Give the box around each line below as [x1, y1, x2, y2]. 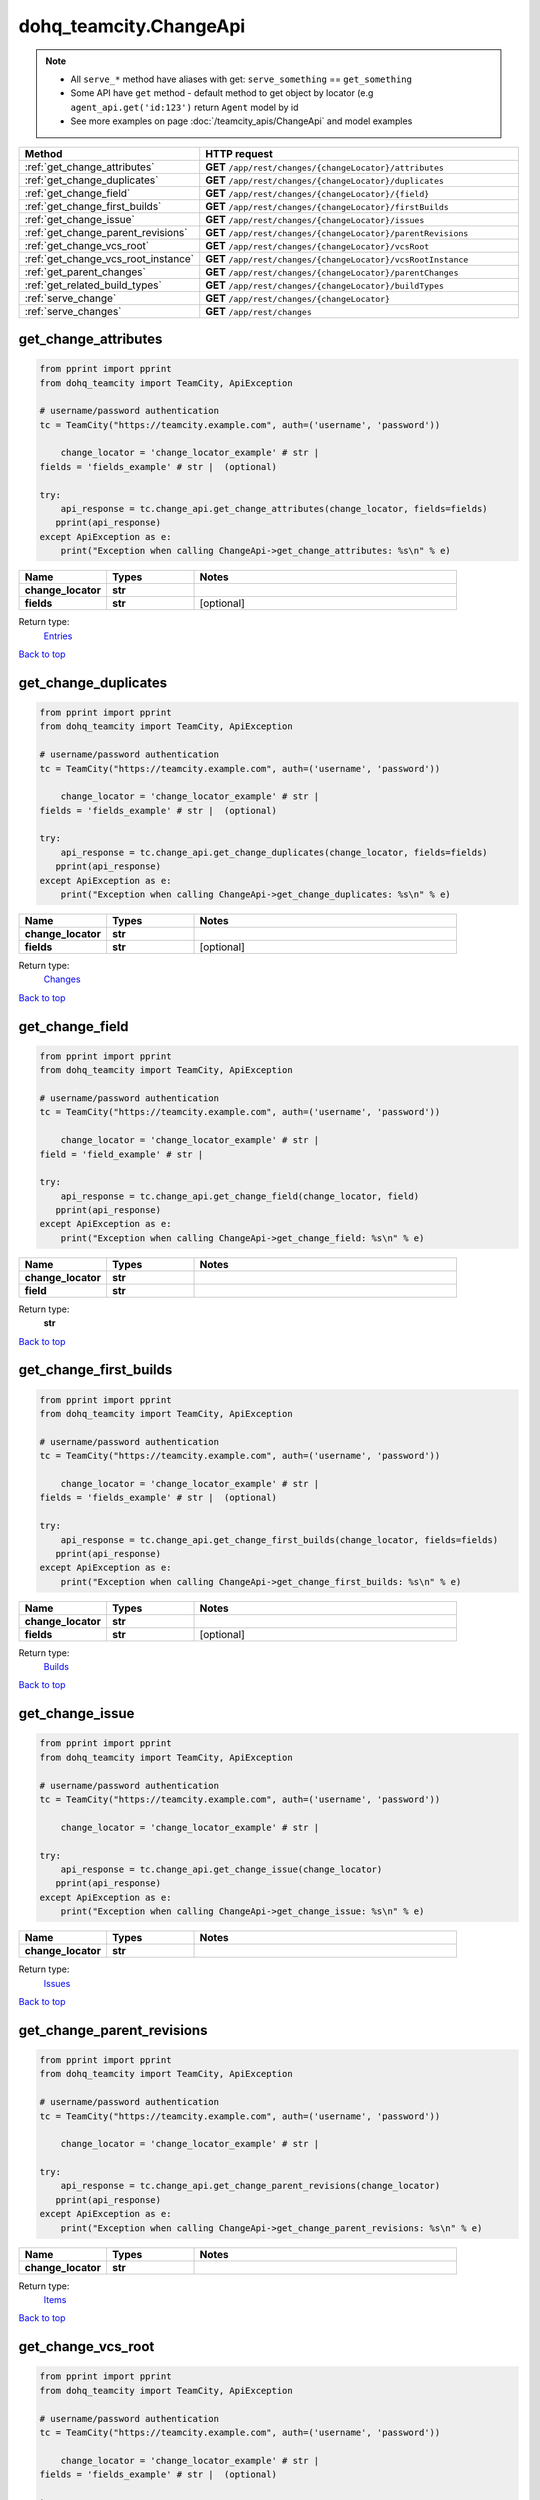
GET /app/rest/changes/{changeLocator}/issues [205, 212, 425, 226]
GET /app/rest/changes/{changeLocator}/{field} [205, 186, 430, 200]
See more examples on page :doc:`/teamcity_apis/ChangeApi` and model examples [70, 115, 413, 127]
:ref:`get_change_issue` [24, 212, 135, 226]
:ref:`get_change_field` [24, 186, 131, 200]
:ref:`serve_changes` [24, 304, 122, 318]
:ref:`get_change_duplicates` [24, 173, 159, 187]
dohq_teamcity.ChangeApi [18, 15, 246, 37]
